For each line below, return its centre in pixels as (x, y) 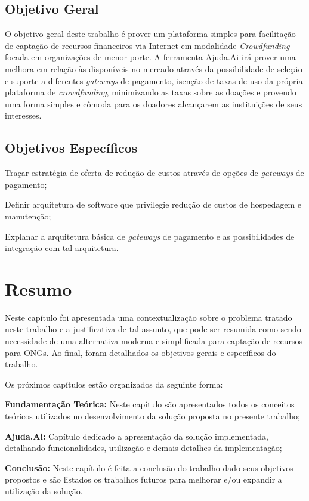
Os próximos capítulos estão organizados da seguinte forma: (114, 384)
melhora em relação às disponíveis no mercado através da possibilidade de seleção (154, 68)
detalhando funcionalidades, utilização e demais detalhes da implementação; (143, 448)
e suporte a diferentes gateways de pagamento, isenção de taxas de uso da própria (154, 80)
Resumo (38, 288)
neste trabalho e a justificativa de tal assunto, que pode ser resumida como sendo (153, 329)
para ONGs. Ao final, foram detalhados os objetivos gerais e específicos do (140, 352)
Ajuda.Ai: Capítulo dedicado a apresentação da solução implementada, (137, 436)
